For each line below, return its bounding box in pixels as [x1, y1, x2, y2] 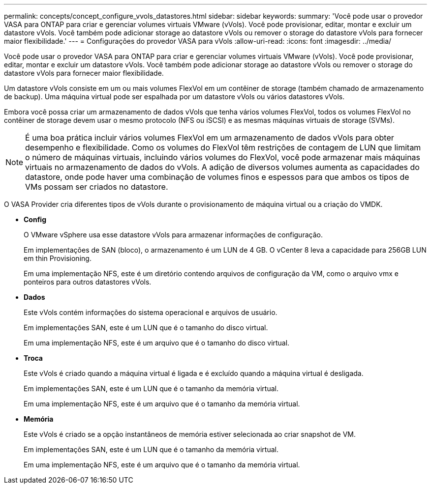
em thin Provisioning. [24, 254, 92, 262]
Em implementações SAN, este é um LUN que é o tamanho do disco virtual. [24, 323, 268, 332]
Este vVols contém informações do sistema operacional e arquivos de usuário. [24, 308, 277, 316]
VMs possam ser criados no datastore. [25, 182, 168, 192]
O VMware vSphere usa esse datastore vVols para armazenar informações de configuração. [24, 230, 323, 239]
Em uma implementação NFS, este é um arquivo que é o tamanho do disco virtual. [24, 339, 290, 347]
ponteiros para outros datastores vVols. [24, 278, 152, 286]
